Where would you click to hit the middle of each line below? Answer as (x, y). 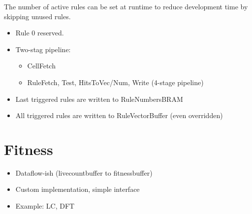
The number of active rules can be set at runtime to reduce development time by (126, 6)
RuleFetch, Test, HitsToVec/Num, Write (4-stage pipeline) (115, 82)
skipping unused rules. (37, 16)
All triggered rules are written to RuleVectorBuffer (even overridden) (119, 115)
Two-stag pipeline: (43, 49)
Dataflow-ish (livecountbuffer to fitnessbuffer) (84, 172)
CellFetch (41, 66)
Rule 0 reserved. (40, 33)
